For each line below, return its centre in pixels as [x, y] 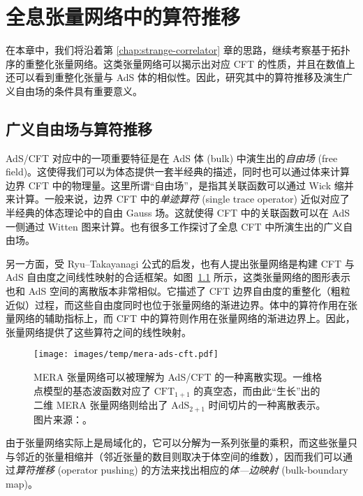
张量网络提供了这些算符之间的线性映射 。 [98, 331]
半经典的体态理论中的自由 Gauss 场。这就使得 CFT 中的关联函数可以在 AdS [178, 213]
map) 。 [22, 483]
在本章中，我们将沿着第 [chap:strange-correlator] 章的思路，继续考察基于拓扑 [178, 50]
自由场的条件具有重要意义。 [79, 90]
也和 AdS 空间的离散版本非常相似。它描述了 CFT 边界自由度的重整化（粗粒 [178, 291]
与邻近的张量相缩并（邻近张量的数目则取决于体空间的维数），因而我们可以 [174, 456]
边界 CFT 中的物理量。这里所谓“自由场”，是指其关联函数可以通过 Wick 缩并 [180, 185]
